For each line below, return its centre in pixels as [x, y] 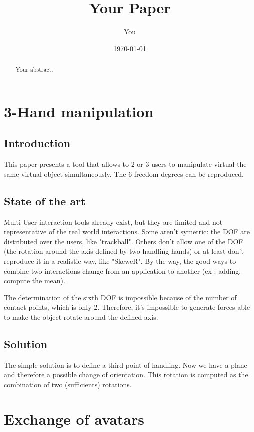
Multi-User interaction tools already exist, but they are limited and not [113, 222]
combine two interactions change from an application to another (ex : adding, [123, 271]
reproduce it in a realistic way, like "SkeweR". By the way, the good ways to [120, 261]
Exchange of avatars [74, 419]
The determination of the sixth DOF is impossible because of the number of [120, 297]
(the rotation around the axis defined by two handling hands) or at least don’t [124, 251]
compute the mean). [35, 281]
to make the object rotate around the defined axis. [81, 317]
